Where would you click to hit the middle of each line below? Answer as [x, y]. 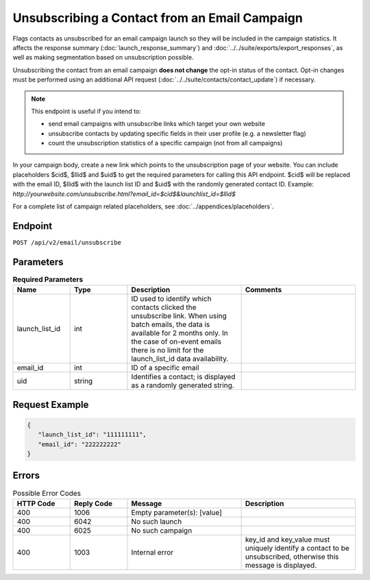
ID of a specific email [165, 368]
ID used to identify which [171, 299]
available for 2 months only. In [180, 333]
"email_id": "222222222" [79, 444]
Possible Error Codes [47, 493]
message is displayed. [281, 565]
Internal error [152, 552]
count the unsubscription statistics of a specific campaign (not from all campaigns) [165, 143]
